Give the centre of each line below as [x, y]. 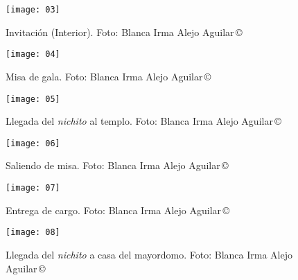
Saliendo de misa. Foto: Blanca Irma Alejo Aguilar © [117, 165]
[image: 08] [33, 233]
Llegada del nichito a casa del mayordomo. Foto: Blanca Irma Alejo [149, 254]
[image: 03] [33, 10]
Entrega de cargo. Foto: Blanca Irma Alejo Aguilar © [117, 210]
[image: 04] [33, 54]
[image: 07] [33, 188]
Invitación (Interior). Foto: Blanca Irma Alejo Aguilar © [124, 32]
